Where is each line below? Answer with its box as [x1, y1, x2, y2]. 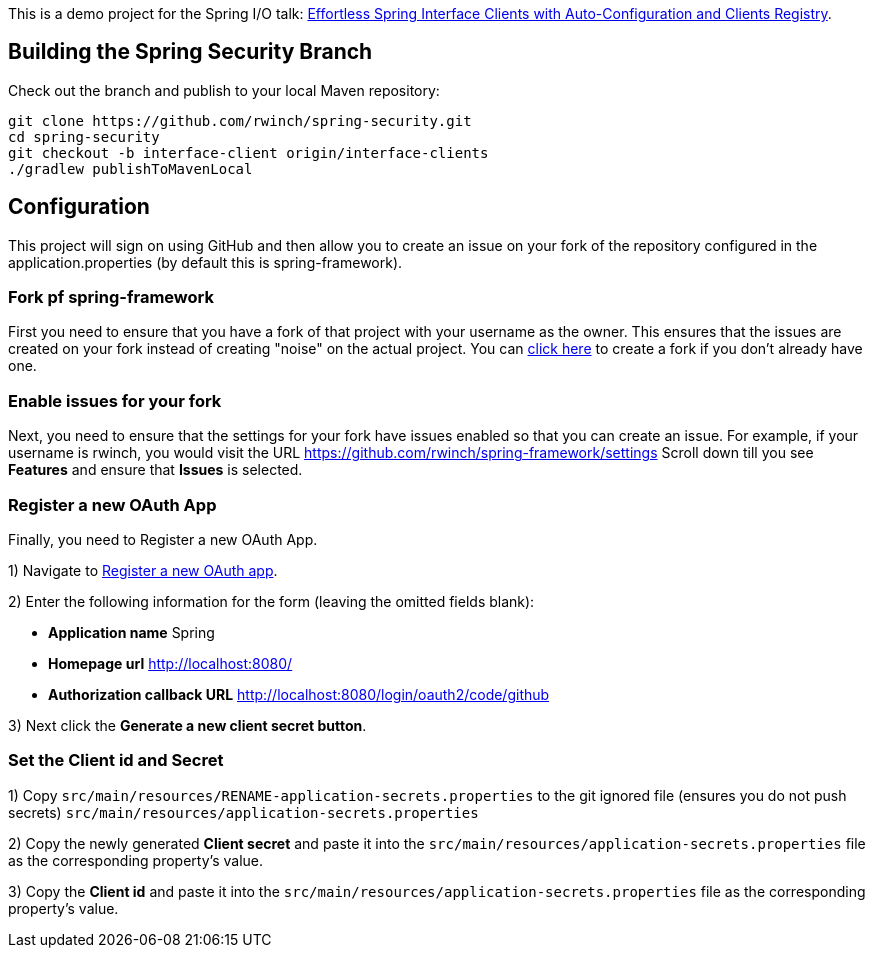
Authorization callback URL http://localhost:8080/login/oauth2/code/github [48, 685, 550, 703]
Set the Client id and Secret [8, 750, 224, 771]
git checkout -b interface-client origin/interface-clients [8, 144, 489, 161]
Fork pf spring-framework [8, 287, 214, 308]
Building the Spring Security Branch [8, 39, 373, 65]
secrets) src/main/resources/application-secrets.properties [8, 803, 479, 821]
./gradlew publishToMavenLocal [8, 160, 253, 177]
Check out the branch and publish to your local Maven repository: [8, 81, 440, 99]
